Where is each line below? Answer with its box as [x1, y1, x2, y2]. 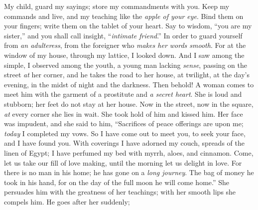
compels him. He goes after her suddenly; [4, 196, 130, 207]
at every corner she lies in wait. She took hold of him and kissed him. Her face [4, 108, 243, 119]
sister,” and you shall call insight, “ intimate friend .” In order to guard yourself [4, 30, 243, 40]
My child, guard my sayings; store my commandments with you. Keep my [4, 1, 230, 11]
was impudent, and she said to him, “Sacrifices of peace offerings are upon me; [4, 118, 244, 129]
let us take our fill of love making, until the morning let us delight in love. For [4, 157, 242, 168]
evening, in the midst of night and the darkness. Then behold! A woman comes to [4, 79, 254, 89]
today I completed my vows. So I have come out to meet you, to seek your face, [4, 128, 246, 138]
